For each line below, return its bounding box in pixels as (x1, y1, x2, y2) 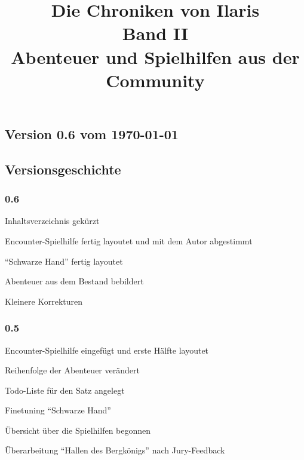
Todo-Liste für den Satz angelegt (5, 384, 125, 396)
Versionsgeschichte (5, 160, 121, 178)
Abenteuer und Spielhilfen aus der (11, 44, 300, 69)
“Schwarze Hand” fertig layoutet (5, 254, 123, 267)
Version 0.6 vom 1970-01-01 (5, 124, 179, 143)
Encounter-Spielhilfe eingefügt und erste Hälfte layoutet (5, 344, 209, 356)
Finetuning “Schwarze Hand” (5, 404, 111, 416)
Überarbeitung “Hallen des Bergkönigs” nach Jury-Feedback (5, 444, 225, 456)
